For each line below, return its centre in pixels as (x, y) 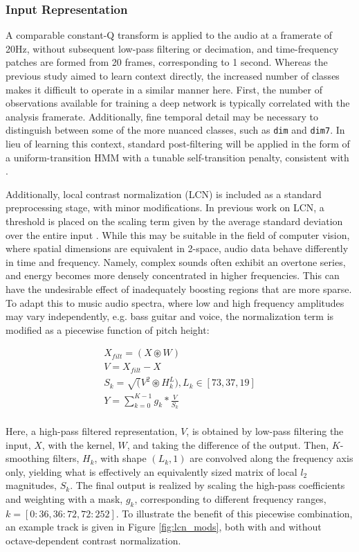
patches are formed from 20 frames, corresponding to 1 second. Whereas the (167, 62)
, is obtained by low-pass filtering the (265, 430)
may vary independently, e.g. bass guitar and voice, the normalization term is (170, 316)
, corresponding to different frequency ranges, (230, 498)
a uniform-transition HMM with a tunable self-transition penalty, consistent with (177, 157)
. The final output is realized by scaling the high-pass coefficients (208, 485)
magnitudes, (31, 485)
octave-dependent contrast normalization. (93, 540)
